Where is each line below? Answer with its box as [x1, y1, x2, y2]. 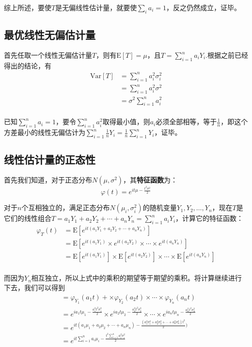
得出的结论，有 [4, 60, 51, 70]
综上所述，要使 [4, 2, 51, 12]
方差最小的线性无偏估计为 [4, 127, 85, 137]
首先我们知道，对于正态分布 [4, 175, 92, 185]
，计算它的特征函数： [175, 213, 244, 223]
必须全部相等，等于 [156, 116, 217, 127]
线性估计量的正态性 [4, 152, 95, 167]
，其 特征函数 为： [123, 175, 178, 185]
